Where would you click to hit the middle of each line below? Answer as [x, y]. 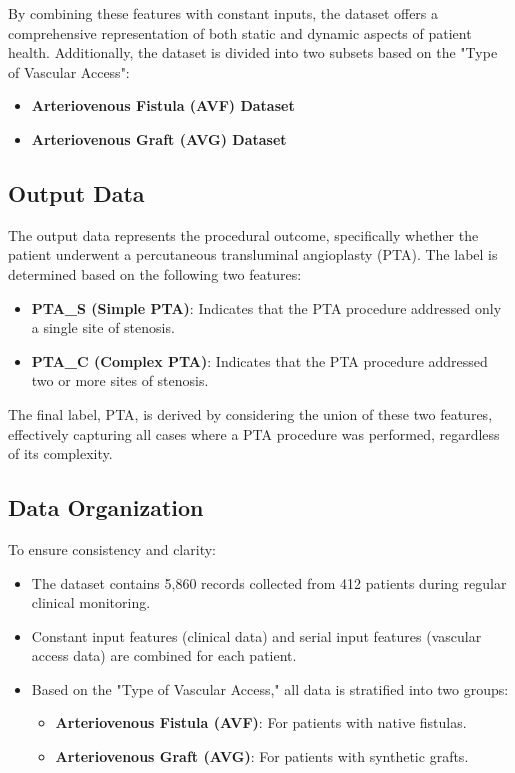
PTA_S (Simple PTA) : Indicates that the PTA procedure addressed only [266, 307]
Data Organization [106, 507]
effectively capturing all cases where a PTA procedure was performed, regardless [254, 433]
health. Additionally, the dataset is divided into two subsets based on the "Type [253, 52]
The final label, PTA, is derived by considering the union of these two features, [250, 413]
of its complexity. [60, 453]
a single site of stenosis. [103, 327]
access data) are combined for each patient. [164, 655]
